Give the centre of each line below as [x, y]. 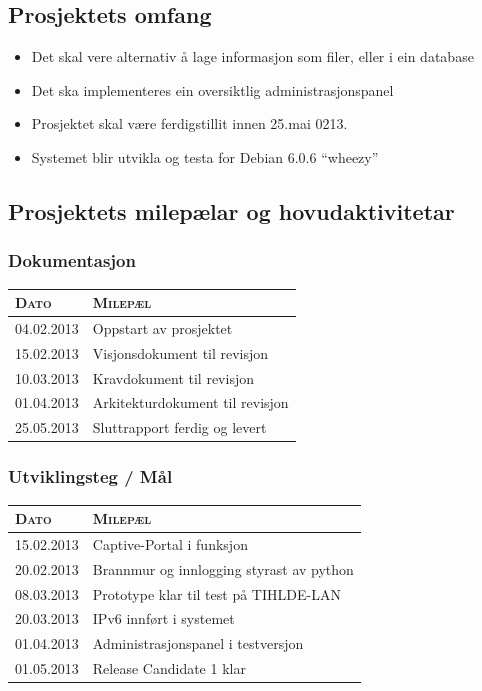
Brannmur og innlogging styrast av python [223, 568]
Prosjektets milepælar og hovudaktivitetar [231, 210]
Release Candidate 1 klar [169, 668]
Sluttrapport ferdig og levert [179, 427]
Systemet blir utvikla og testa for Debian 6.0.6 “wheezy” [205, 156]
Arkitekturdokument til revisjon [190, 402]
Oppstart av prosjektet [162, 327]
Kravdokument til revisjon [173, 377]
